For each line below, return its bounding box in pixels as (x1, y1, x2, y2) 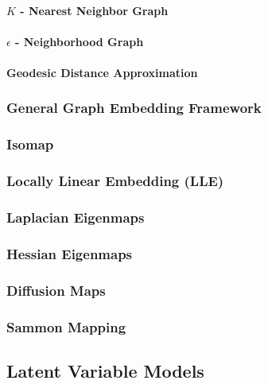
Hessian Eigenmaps (6, 243, 133, 263)
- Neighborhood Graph (15, 33, 144, 49)
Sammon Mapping (6, 316, 126, 336)
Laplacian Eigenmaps (6, 208, 145, 227)
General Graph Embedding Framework (6, 98, 262, 118)
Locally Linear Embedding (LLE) (6, 171, 224, 191)
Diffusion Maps (6, 280, 106, 300)
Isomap (6, 134, 54, 154)
